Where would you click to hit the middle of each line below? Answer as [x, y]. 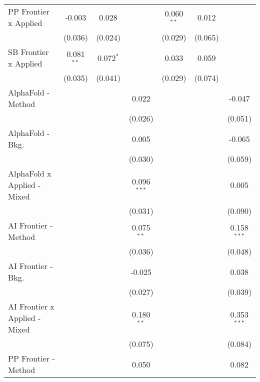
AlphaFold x [30, 173]
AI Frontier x [31, 306]
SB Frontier [28, 52]
